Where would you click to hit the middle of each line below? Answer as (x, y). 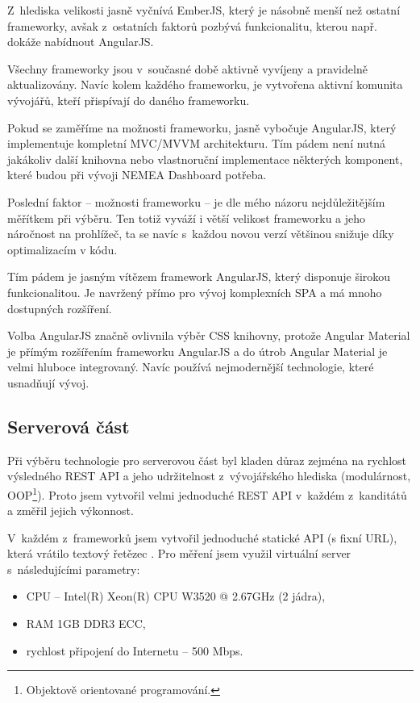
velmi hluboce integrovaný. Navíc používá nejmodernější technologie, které (191, 367)
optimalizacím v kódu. (62, 249)
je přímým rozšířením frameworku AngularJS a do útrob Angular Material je (198, 351)
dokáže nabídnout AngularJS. (81, 42)
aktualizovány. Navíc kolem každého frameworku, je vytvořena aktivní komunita (205, 84)
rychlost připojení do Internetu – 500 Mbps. (135, 650)
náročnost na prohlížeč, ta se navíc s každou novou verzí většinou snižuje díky (201, 234)
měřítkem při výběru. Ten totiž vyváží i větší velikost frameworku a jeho (187, 218)
